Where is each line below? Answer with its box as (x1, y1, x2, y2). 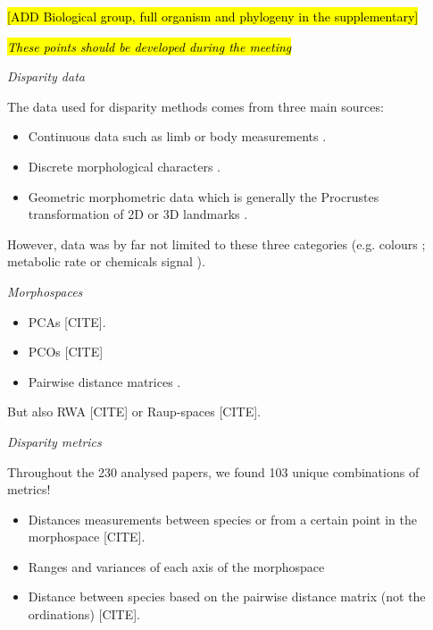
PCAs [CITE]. (28, 312, 106, 331)
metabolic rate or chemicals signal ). (7, 252, 205, 271)
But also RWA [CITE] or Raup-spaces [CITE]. (7, 402, 261, 421)
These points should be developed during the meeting (7, 37, 292, 55)
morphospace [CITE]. (28, 527, 146, 546)
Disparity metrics (7, 432, 102, 450)
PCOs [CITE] (28, 342, 104, 361)
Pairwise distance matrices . (28, 372, 181, 391)
